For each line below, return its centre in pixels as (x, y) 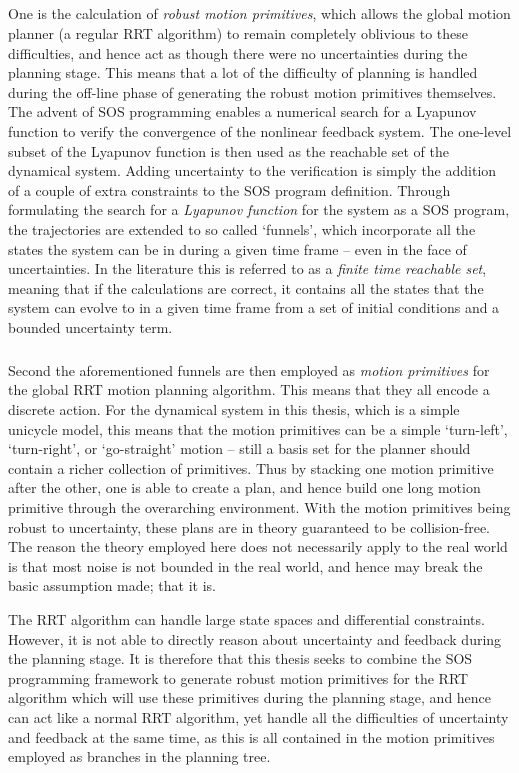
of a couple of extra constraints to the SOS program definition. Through (229, 189)
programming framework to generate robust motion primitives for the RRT (238, 677)
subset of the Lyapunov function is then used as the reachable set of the (228, 150)
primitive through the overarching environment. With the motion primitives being (259, 507)
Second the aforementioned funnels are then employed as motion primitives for (249, 369)
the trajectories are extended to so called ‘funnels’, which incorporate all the (242, 228)
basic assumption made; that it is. (112, 585)
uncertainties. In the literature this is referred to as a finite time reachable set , (247, 268)
